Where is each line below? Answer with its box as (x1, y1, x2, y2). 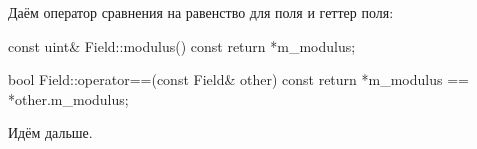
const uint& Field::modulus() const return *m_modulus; (8, 35, 356, 56)
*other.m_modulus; (8, 88, 129, 109)
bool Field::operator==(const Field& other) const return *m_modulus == (8, 69, 469, 90)
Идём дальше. (8, 122, 93, 143)
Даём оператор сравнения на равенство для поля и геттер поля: (8, 2, 394, 22)
